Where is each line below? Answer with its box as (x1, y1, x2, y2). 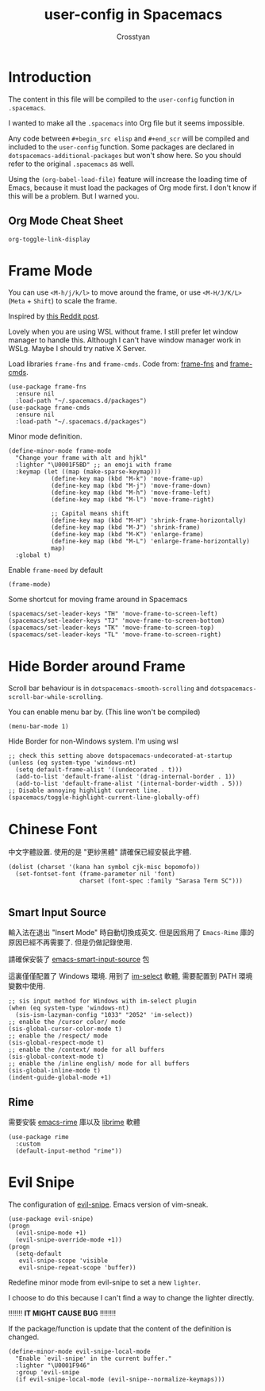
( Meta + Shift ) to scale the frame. (8, 296, 117, 306)
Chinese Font (8, 820, 98, 838)
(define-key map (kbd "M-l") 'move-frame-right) (50, 496, 215, 504)
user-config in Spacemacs (44, 6, 223, 24)
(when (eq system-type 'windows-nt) (8, 1004, 129, 1012)
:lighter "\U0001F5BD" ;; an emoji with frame (15, 461, 172, 469)
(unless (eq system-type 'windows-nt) (8, 759, 136, 767)
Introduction (8, 68, 92, 86)
